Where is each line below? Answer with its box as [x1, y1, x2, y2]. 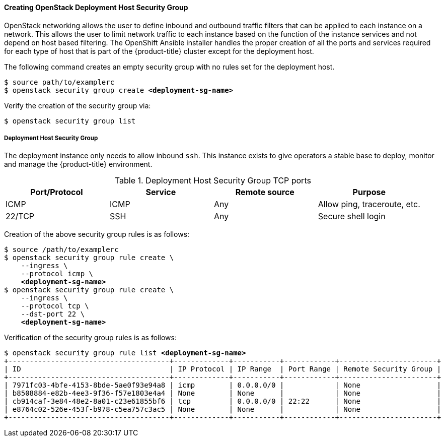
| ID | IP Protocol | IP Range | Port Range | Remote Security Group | [4, 365, 441, 373]
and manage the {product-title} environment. [4, 160, 153, 169]
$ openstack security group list [4, 116, 136, 125]
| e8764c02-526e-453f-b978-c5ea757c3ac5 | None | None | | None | [4, 405, 441, 414]
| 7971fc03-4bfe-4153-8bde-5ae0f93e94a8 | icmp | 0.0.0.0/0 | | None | [4, 381, 441, 390]
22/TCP [6, 211, 35, 222]
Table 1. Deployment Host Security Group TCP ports [114, 175, 311, 186]
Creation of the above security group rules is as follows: [4, 230, 190, 239]
